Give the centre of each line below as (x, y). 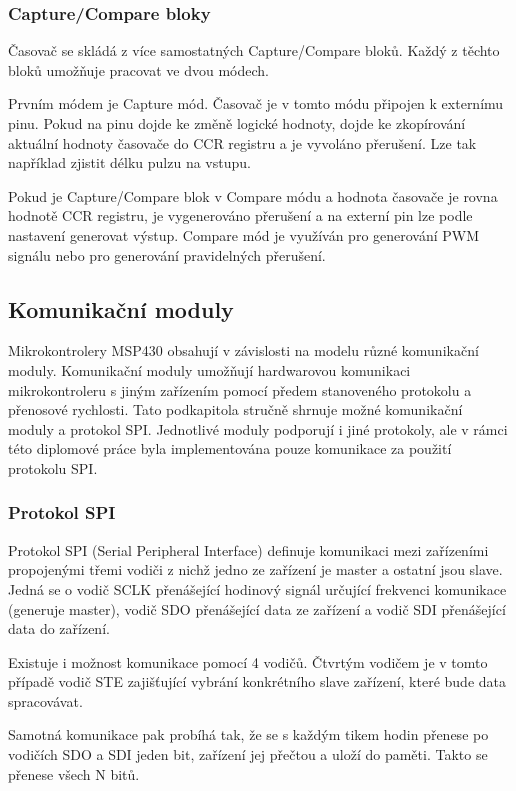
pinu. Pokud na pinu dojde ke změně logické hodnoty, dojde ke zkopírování (237, 123)
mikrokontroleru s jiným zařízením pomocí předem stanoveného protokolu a (240, 389)
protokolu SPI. (53, 467)
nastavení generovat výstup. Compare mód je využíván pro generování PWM (244, 234)
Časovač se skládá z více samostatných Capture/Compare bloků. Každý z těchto (254, 50)
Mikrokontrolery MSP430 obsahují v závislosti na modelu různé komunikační (243, 350)
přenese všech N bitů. (74, 773)
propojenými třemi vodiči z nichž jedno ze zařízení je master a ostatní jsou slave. (255, 569)
